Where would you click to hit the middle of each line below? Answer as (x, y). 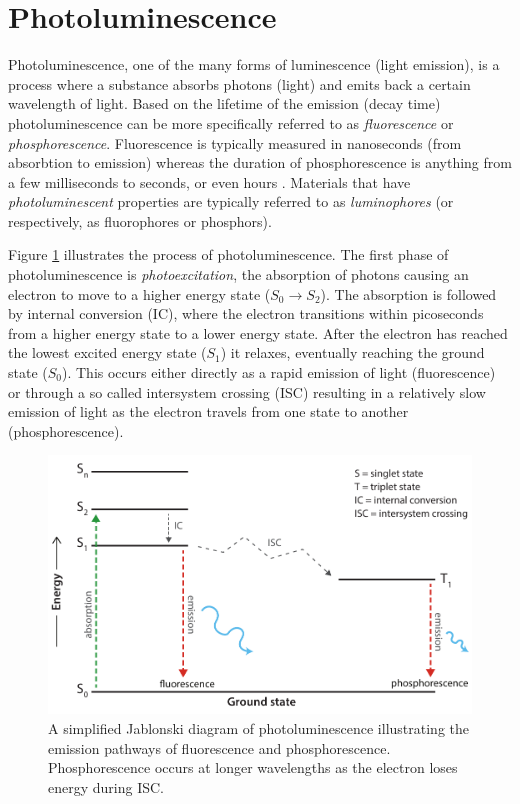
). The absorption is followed (408, 293)
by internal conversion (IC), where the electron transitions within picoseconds (246, 313)
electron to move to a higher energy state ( (139, 293)
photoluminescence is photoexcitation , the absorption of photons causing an (238, 274)
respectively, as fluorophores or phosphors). (140, 220)
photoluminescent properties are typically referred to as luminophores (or (231, 201)
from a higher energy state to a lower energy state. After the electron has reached (258, 332)
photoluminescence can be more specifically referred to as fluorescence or (231, 122)
